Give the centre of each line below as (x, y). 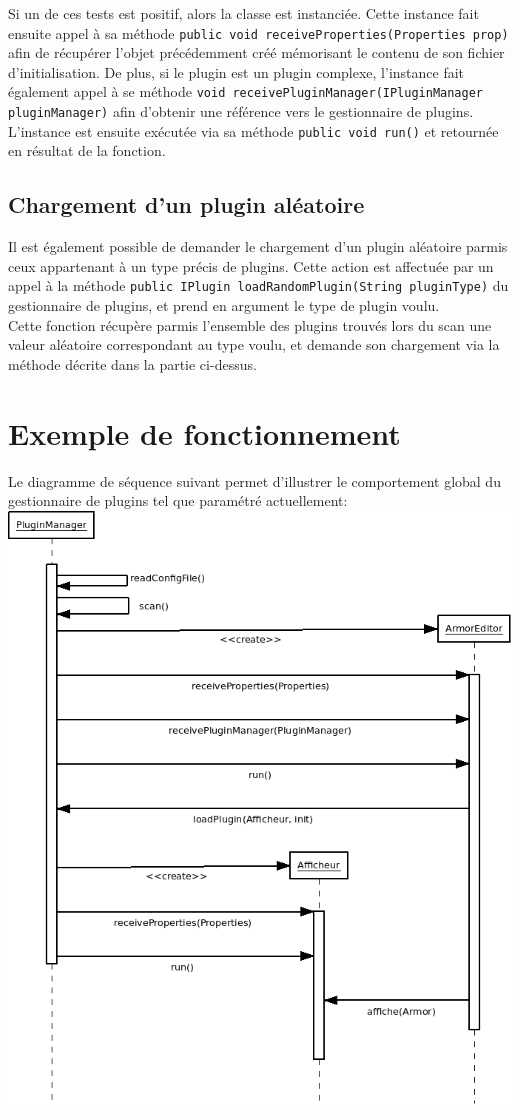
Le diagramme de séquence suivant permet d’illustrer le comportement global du (254, 480)
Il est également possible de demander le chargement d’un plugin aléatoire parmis (258, 246)
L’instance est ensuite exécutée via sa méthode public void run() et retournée (253, 130)
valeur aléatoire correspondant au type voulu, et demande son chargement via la (254, 344)
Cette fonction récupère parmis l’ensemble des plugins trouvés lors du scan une (250, 324)
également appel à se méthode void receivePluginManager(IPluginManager (246, 91)
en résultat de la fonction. (87, 150)
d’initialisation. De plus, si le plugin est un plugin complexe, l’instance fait (236, 71)
